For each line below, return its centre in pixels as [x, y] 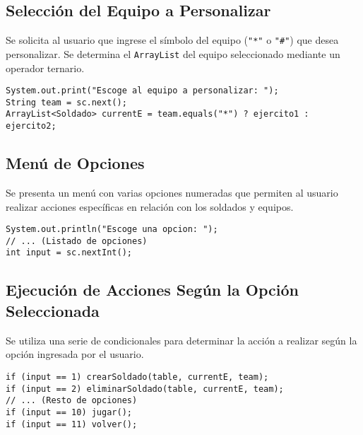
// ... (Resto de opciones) [72, 401]
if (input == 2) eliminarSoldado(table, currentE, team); [145, 389]
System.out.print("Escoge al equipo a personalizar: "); [142, 91]
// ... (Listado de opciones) [77, 241]
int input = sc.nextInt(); [69, 253]
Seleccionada [53, 310]
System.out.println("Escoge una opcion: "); [112, 230]
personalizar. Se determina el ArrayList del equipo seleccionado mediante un [173, 53]
